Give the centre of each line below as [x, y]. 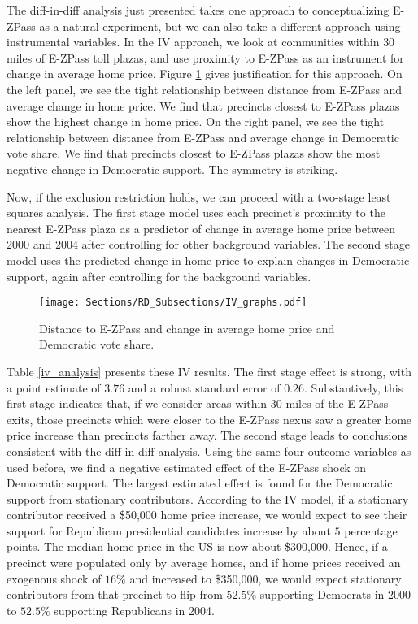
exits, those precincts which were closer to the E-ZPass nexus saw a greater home [209, 419]
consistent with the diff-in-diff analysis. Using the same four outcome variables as [209, 451]
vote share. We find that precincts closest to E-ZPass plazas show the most [194, 153]
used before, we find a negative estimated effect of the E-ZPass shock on [187, 467]
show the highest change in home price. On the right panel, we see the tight [196, 121]
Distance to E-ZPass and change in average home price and [187, 328]
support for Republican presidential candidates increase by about [169, 530]
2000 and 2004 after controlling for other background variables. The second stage [208, 244]
